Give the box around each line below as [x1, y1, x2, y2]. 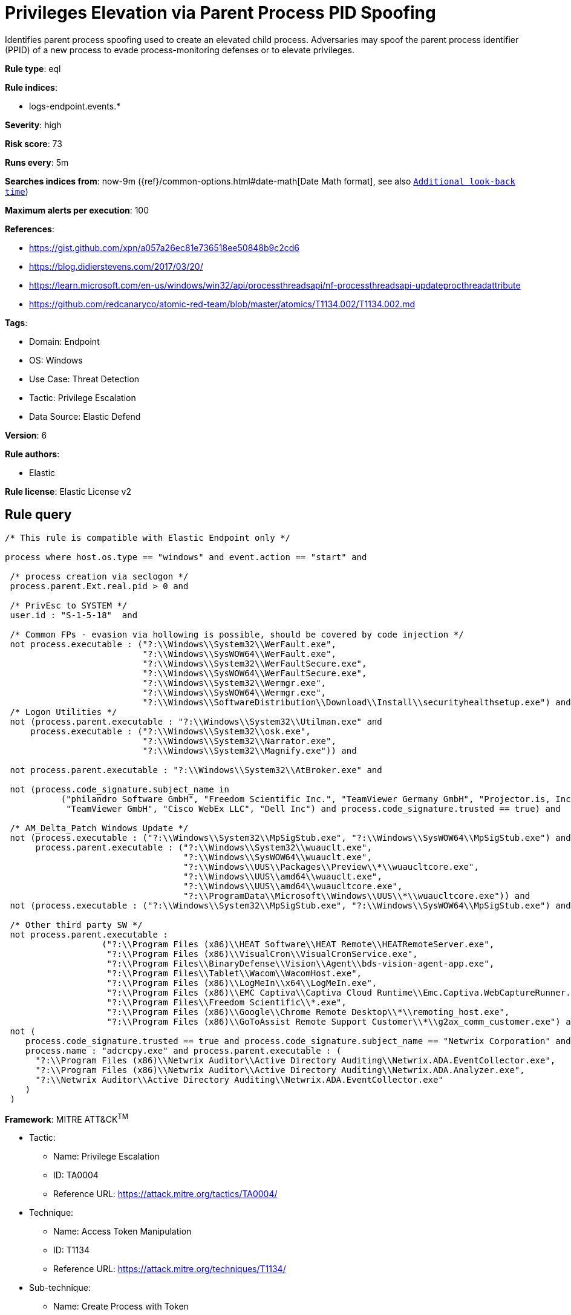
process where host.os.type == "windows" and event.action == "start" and [5, 552, 367, 562]
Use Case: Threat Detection [29, 373, 140, 384]
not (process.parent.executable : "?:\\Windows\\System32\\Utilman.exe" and [10, 716, 382, 726]
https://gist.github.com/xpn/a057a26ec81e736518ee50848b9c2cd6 [29, 242, 300, 253]
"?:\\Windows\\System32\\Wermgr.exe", [142, 677, 327, 688]
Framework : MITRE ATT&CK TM [5, 1112, 129, 1124]
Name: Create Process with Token [53, 1301, 189, 1312]
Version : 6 [5, 429, 47, 440]
